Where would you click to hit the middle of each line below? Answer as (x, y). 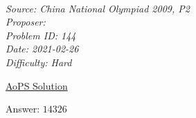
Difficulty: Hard (39, 62)
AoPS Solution (37, 85)
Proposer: (26, 22)
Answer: (23, 109)
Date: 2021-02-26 (42, 49)
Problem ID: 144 (41, 35)
